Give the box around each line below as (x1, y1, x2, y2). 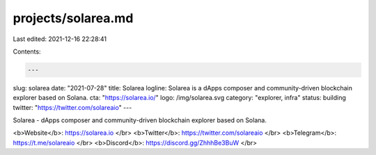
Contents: (13, 47, 41, 56)
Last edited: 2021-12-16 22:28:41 (13, 35, 107, 43)
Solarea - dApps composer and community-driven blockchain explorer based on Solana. (13, 116, 267, 124)
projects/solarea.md (13, 10, 134, 26)
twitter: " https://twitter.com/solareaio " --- (13, 103, 132, 111)
